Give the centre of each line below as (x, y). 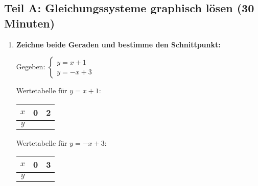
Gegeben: (31, 67)
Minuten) (30, 23)
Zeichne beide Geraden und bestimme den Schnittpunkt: (118, 44)
